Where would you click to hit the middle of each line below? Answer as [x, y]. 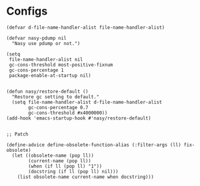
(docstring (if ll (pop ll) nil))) [73, 171]
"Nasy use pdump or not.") [46, 43]
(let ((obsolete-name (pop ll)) [53, 156]
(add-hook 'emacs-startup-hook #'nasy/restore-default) [79, 118]
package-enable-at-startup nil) [50, 75]
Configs [27, 11]
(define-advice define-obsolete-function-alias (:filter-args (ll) [94, 145]
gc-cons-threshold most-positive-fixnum [61, 65]
